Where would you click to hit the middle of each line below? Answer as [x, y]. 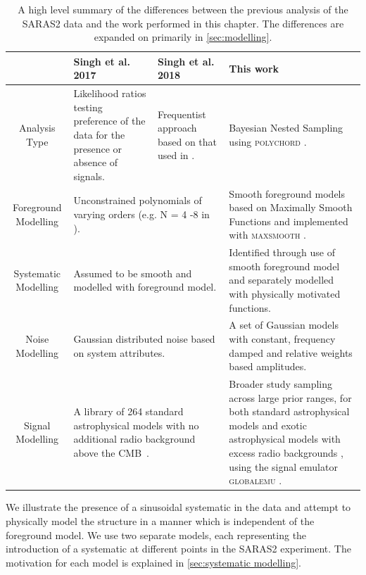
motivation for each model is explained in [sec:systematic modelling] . [153, 562]
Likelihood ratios [110, 93]
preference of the [109, 121]
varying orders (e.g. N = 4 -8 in [141, 214]
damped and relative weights [291, 352]
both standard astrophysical [289, 411]
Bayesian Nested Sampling [286, 128]
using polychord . [268, 141]
